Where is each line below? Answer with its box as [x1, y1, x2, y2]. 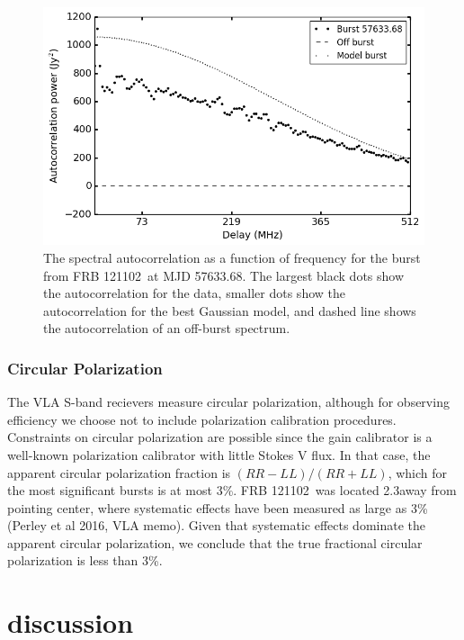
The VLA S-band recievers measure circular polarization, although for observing [7, 392, 450, 411]
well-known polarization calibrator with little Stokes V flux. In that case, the [7, 445, 431, 464]
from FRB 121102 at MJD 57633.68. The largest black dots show [43, 266, 405, 284]
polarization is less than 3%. [7, 551, 163, 570]
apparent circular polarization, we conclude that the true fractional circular [7, 533, 423, 552]
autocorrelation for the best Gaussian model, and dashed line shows [43, 301, 416, 320]
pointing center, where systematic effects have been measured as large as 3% [7, 498, 428, 517]
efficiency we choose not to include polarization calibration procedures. [7, 410, 397, 428]
